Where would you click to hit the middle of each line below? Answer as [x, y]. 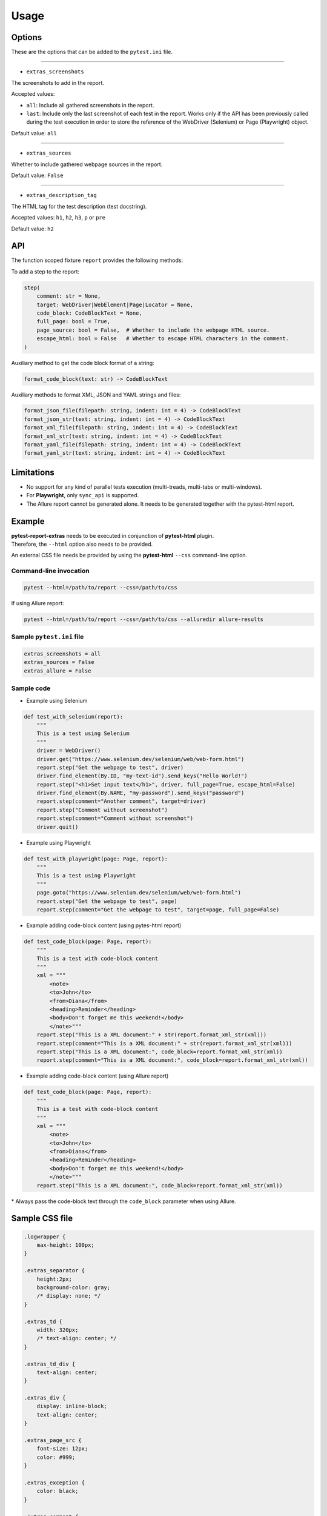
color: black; [58, 1491]
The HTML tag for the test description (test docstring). [79, 206]
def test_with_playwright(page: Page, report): [96, 859]
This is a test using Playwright [86, 876]
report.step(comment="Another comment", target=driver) [121, 801]
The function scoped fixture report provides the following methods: [97, 260]
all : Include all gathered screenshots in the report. [90, 105]
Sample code [31, 688]
